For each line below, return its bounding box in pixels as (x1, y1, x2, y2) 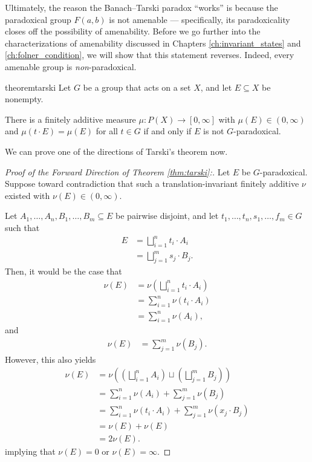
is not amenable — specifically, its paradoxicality (109, 13, 290, 25)
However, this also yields (5, 353, 96, 365)
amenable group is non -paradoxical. (5, 60, 137, 73)
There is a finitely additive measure (5, 112, 136, 125)
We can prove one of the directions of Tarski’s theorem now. (5, 145, 228, 157)
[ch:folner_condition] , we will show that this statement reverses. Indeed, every (5, 48, 294, 61)
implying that (5, 445, 56, 458)
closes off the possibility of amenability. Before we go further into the (5, 25, 261, 37)
